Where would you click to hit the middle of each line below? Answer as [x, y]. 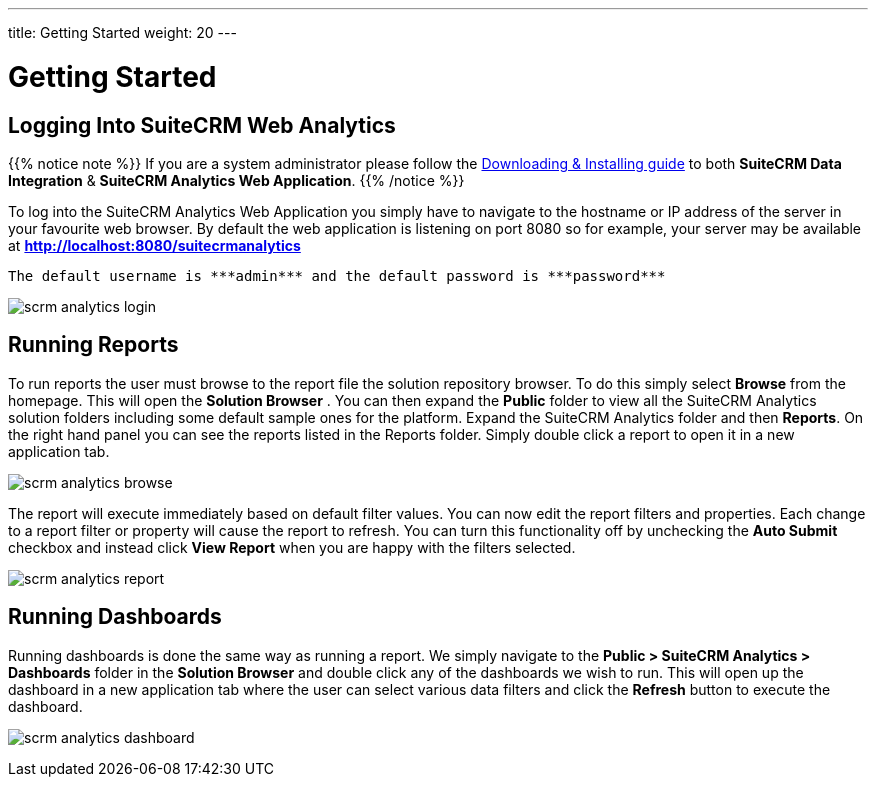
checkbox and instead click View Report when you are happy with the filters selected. [292, 547]
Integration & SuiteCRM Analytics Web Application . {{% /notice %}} [236, 180]
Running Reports [93, 345]
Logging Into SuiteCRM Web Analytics [202, 125]
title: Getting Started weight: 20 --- [122, 32]
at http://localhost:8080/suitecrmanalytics [154, 245]
